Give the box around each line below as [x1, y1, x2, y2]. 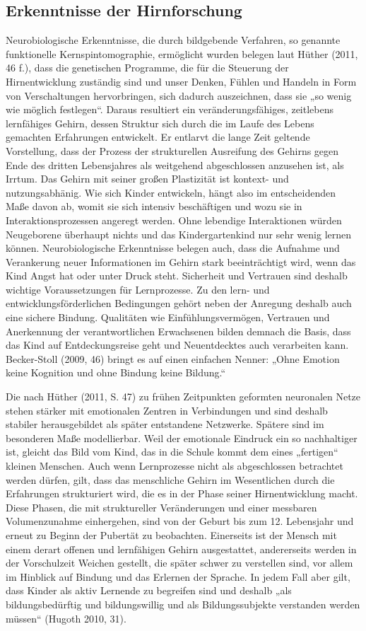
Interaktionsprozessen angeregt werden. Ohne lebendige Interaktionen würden [6, 212, 342, 227]
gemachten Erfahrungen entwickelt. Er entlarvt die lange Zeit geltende [6, 129, 310, 144]
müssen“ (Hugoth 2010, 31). [6, 610, 126, 625]
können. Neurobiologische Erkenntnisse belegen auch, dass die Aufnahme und [6, 241, 340, 255]
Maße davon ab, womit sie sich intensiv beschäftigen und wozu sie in [6, 199, 302, 214]
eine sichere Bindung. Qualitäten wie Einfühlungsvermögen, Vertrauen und [6, 310, 330, 325]
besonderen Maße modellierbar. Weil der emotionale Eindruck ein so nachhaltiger [6, 430, 358, 445]
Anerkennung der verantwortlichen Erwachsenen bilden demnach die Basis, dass [6, 323, 351, 338]
